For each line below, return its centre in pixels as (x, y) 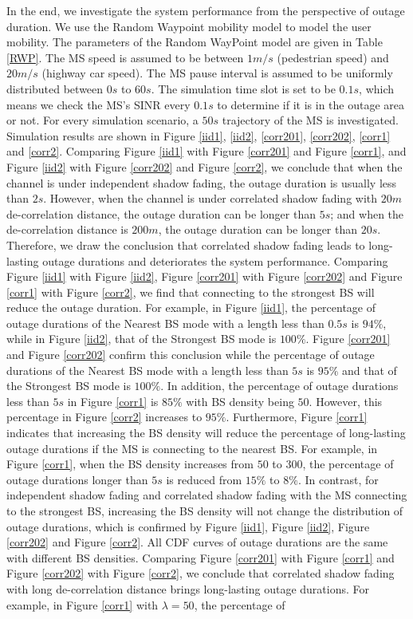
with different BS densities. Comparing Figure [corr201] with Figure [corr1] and (201, 557)
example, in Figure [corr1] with (83, 604)
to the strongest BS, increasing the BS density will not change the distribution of (205, 511)
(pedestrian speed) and (333, 57)
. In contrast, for (338, 479)
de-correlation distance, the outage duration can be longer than (161, 213)
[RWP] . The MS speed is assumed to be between (125, 57)
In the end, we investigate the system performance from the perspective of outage (206, 10)
